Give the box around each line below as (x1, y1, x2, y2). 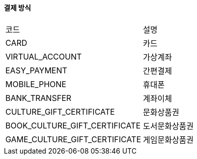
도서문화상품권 (143, 121, 194, 131)
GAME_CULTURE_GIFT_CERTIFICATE (5, 134, 141, 144)
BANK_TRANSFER (5, 93, 72, 103)
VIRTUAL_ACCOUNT (5, 51, 82, 62)
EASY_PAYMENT (5, 65, 67, 75)
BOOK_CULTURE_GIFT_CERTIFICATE (5, 120, 141, 130)
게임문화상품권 (143, 134, 194, 145)
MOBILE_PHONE (5, 79, 66, 89)
